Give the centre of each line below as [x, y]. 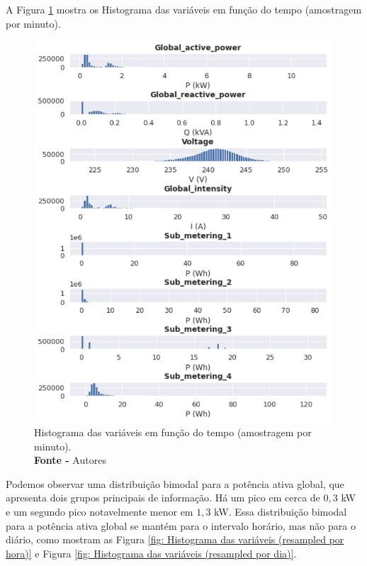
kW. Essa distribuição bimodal [281, 512]
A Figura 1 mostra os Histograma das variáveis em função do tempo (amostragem [184, 9]
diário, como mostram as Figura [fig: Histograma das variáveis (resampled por [175, 539]
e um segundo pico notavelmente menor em [100, 512]
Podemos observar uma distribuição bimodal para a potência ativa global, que [175, 483]
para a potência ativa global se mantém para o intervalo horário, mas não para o [181, 525]
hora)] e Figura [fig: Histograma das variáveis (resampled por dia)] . [151, 553]
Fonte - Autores [70, 460]
